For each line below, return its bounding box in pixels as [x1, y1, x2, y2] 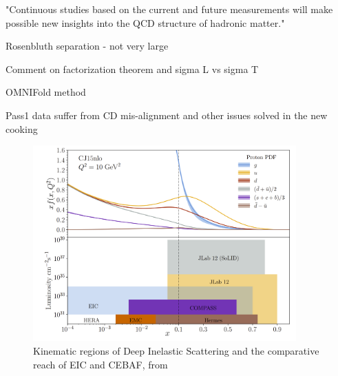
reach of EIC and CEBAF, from [33, 357, 168, 371]
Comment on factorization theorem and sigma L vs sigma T [6, 61, 259, 76]
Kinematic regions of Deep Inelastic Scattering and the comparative [33, 344, 319, 358]
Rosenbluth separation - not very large [6, 39, 169, 53]
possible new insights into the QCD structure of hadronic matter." [6, 15, 285, 30]
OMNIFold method [6, 85, 86, 99]
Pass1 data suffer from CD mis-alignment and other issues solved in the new [6, 107, 328, 122]
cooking [6, 121, 38, 136]
